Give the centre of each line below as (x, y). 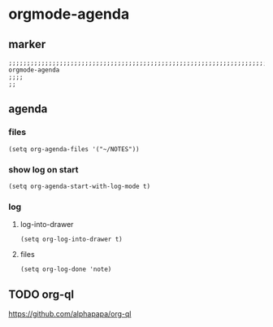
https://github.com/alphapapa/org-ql (70, 314)
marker (27, 44)
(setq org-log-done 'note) (66, 269)
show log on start (43, 169)
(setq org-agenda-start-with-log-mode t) (80, 186)
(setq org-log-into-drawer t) (71, 240)
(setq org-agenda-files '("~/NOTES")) (74, 149)
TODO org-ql (41, 294)
